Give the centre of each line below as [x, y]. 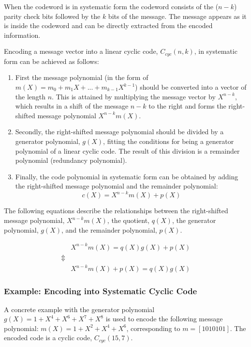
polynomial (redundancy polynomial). [71, 160]
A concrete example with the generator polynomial [79, 309]
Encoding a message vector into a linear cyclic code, [81, 51]
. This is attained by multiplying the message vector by [134, 96]
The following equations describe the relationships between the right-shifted [116, 211]
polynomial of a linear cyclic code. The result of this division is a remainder [127, 150]
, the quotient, [128, 220]
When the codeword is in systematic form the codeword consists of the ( [111, 6]
